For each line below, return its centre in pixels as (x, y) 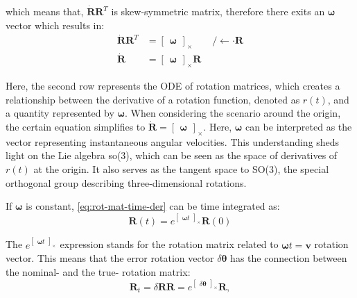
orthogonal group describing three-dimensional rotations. (126, 182)
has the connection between (289, 258)
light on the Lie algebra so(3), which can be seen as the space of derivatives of (172, 155)
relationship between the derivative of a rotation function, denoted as (153, 99)
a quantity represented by (60, 113)
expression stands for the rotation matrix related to (169, 244)
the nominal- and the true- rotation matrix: (98, 271)
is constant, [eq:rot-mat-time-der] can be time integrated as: (153, 206)
